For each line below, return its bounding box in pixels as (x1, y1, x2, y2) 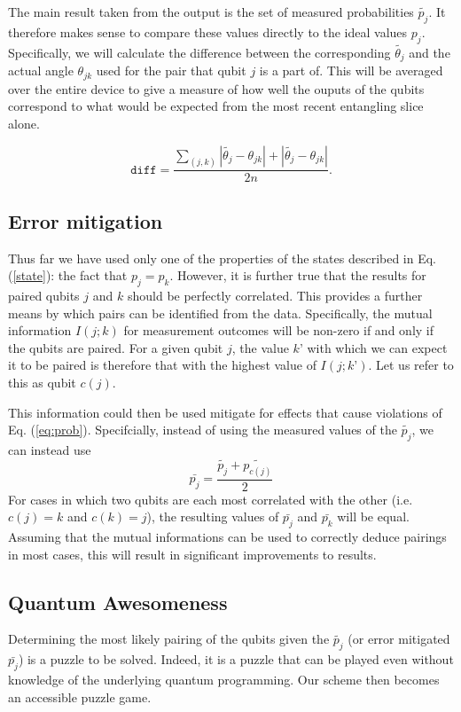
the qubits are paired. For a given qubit (8, 338, 223, 356)
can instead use (8, 440, 91, 458)
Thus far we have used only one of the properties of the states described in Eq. (8, 248, 437, 267)
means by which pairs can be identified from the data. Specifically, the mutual (8, 303, 433, 322)
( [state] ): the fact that (8, 266, 128, 285)
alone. (8, 113, 40, 132)
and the (409, 43, 450, 61)
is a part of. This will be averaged (259, 61, 443, 80)
